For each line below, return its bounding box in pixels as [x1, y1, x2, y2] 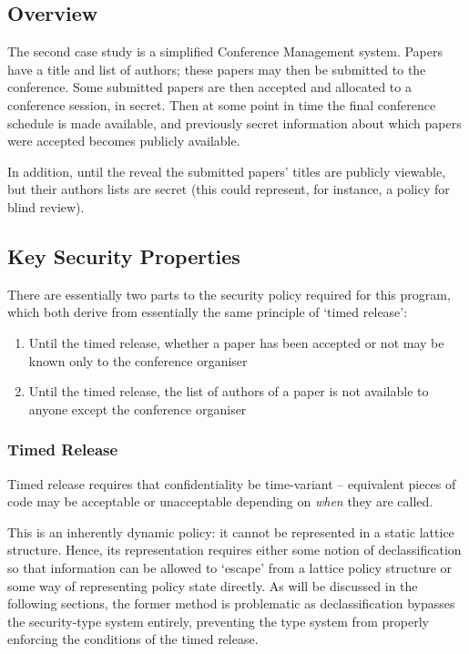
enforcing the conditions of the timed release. [7, 629, 259, 649]
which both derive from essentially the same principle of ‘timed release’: [7, 302, 408, 322]
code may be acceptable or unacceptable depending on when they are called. [7, 492, 433, 511]
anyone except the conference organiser [28, 399, 247, 418]
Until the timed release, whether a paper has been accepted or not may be [28, 332, 444, 352]
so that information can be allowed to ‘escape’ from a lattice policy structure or [7, 557, 453, 577]
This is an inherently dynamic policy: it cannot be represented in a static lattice [7, 522, 454, 541]
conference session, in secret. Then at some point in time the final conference [7, 95, 436, 114]
